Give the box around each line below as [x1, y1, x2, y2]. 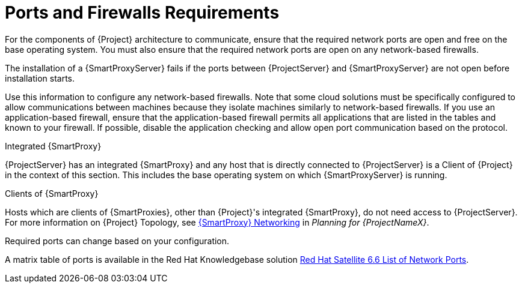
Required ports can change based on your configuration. [5, 235, 230, 246]
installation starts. [5, 73, 75, 83]
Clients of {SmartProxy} [5, 188, 99, 199]
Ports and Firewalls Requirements [5, 2, 280, 23]
